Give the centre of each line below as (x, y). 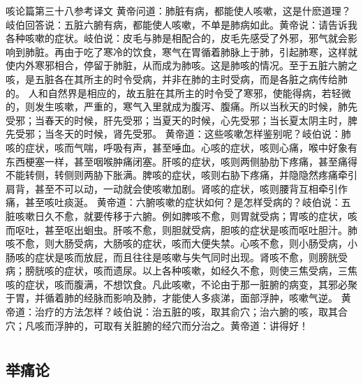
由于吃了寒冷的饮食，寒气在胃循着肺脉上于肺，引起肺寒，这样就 (210, 51)
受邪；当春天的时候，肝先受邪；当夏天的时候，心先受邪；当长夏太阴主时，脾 (181, 120)
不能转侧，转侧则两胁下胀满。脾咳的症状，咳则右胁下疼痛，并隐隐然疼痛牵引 (181, 175)
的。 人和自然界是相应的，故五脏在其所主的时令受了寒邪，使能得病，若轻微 (178, 93)
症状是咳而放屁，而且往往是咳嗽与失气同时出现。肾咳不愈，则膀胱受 (191, 257)
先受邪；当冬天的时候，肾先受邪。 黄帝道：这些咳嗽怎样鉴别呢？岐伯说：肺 (178, 134)
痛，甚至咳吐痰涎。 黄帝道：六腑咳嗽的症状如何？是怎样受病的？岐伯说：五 (178, 202)
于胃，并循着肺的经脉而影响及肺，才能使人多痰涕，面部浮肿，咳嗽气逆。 (172, 298)
